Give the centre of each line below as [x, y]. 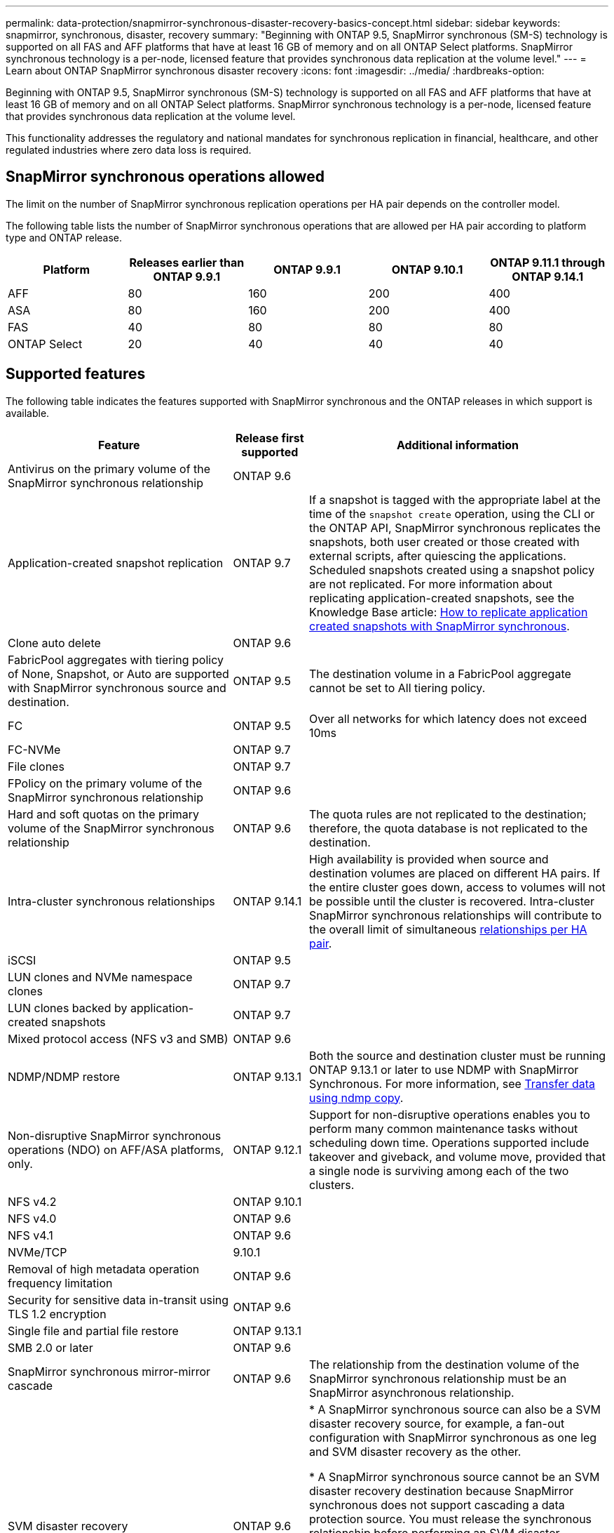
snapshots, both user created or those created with [444, 542]
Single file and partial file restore [93, 1330]
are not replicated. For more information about [431, 584]
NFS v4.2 [32, 1201]
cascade [30, 1385]
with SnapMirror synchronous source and [117, 688]
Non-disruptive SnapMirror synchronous [115, 1135]
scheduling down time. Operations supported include [449, 1142]
